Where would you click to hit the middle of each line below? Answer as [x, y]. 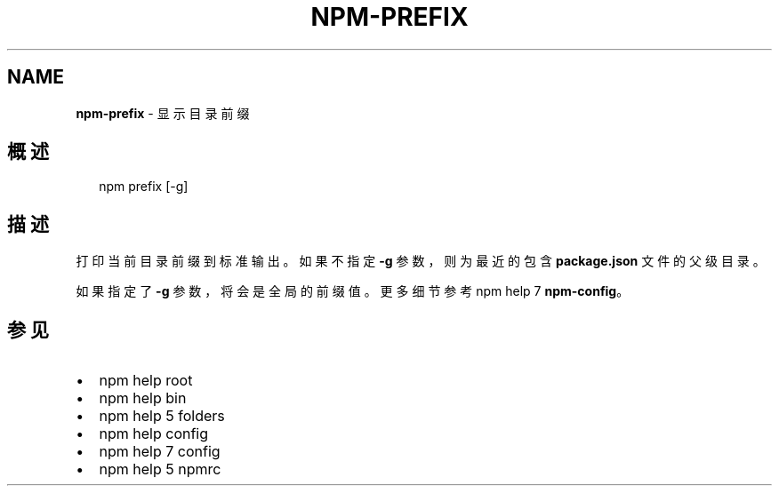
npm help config [154, 434]
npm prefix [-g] [144, 187]
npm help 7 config [160, 452]
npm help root [146, 381]
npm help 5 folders [162, 416]
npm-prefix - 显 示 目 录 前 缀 [163, 113]
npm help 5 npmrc [160, 469]
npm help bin [143, 398]
